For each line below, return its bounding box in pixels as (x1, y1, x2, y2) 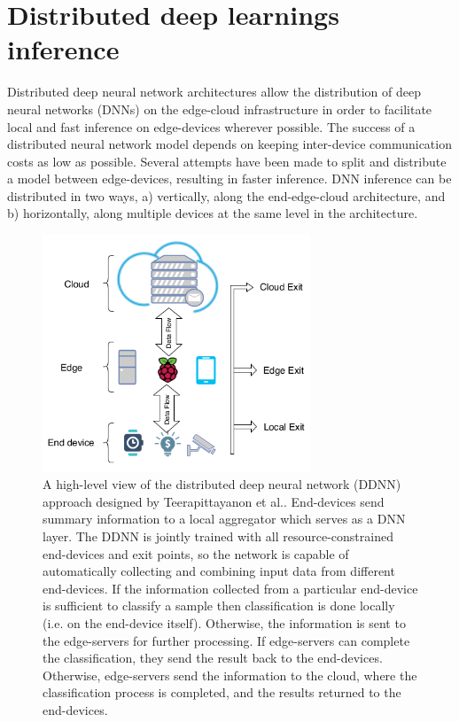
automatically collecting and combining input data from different (43, 562, 395, 580)
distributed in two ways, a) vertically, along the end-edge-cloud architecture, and (7, 186, 446, 205)
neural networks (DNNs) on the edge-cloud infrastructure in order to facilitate (7, 99, 432, 118)
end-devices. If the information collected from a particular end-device (43, 578, 418, 597)
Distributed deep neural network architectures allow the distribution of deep (7, 82, 421, 101)
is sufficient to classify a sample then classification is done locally (43, 596, 395, 615)
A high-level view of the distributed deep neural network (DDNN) (43, 475, 401, 493)
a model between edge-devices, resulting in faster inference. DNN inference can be (7, 169, 452, 188)
